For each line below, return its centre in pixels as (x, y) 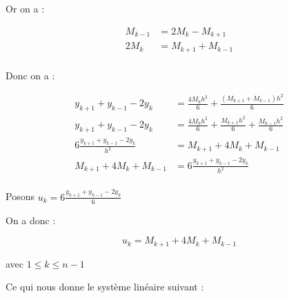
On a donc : (31, 220)
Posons (20, 196)
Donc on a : (30, 75)
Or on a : (25, 8)
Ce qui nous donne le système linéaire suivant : (105, 287)
